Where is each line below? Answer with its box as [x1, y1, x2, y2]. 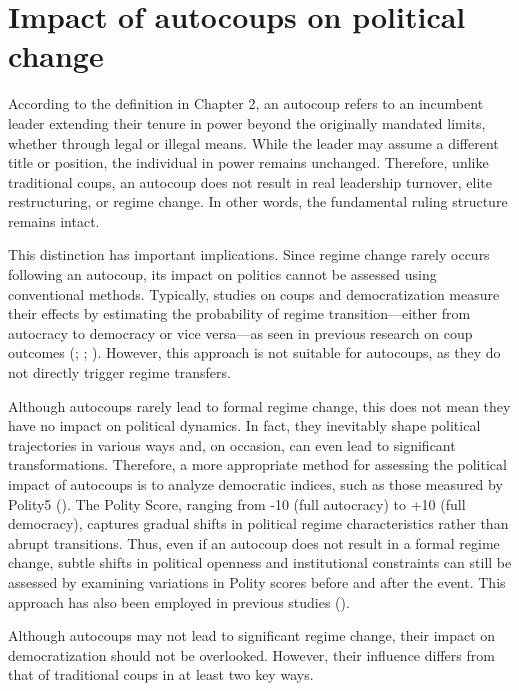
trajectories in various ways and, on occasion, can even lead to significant [8, 434, 456, 455]
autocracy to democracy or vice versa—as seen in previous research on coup [8, 322, 473, 343]
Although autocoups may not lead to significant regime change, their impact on [8, 625, 496, 646]
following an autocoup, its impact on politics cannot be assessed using [8, 264, 437, 285]
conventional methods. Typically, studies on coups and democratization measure [8, 283, 500, 304]
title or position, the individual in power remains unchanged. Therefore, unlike [8, 152, 489, 173]
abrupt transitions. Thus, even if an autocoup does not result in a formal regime [8, 532, 500, 553]
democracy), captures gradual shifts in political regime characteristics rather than [8, 513, 509, 534]
